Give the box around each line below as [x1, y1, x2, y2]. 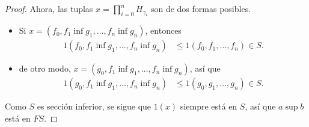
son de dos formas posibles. [150, 2, 251, 14]
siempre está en [180, 100, 237, 113]
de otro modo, [19, 62, 71, 75]
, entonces [145, 24, 182, 37]
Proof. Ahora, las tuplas [5, 2, 93, 14]
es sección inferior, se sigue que [37, 100, 151, 113]
